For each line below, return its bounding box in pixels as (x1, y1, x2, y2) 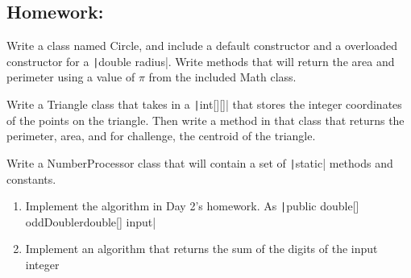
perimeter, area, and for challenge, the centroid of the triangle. (6, 127, 316, 144)
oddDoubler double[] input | (25, 213, 156, 230)
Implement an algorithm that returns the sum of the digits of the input (25, 240, 378, 257)
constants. (6, 170, 56, 187)
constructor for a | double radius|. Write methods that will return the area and (6, 52, 395, 69)
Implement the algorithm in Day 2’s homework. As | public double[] (25, 197, 359, 214)
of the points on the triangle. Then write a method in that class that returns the (6, 111, 405, 128)
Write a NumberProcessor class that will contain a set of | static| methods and (6, 154, 393, 171)
